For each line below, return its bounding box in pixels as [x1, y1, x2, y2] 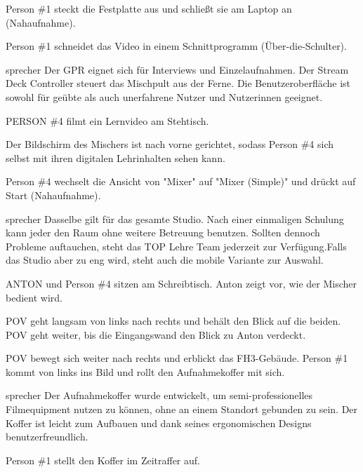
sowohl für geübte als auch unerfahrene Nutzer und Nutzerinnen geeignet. [6, 89, 323, 104]
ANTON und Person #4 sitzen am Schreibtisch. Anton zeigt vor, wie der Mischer [6, 276, 357, 290]
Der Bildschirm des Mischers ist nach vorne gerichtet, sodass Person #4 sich [6, 137, 334, 151]
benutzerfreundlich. [6, 429, 88, 444]
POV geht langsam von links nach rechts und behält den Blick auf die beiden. [6, 313, 341, 328]
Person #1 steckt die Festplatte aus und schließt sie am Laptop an [6, 1, 292, 15]
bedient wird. [6, 290, 62, 304]
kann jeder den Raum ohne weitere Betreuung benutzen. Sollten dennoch [6, 225, 320, 240]
